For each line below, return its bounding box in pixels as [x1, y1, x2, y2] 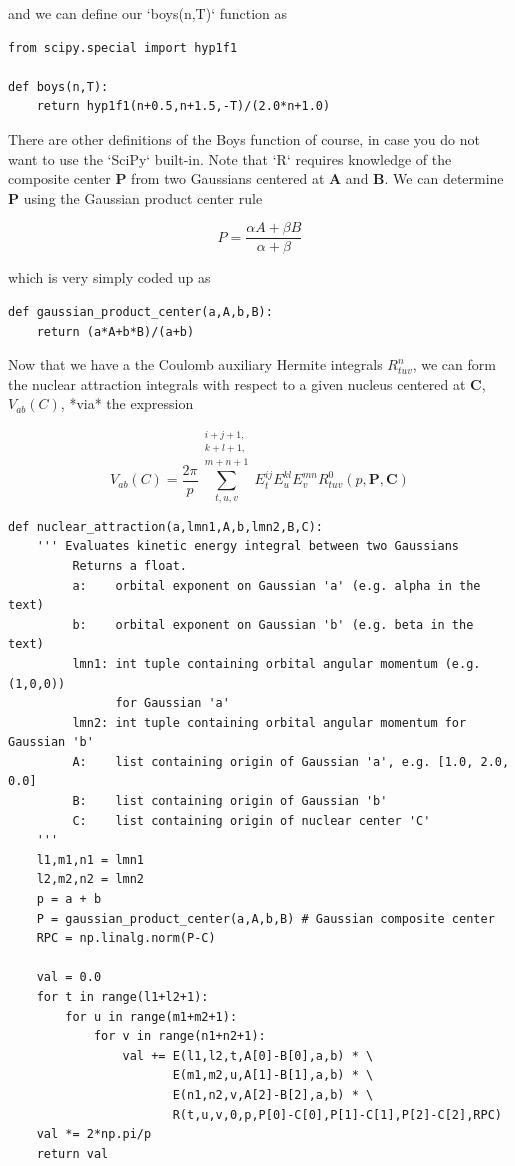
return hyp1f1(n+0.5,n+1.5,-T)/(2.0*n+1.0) [36, 99, 331, 114]
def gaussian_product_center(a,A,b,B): [8, 305, 273, 319]
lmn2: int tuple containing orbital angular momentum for [72, 715, 467, 730]
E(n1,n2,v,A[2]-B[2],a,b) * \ [172, 1087, 374, 1102]
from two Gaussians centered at [131, 168, 325, 189]
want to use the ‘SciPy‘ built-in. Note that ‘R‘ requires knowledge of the [8, 148, 452, 169]
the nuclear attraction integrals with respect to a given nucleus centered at [8, 373, 466, 394]
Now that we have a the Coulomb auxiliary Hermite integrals [8, 354, 383, 375]
